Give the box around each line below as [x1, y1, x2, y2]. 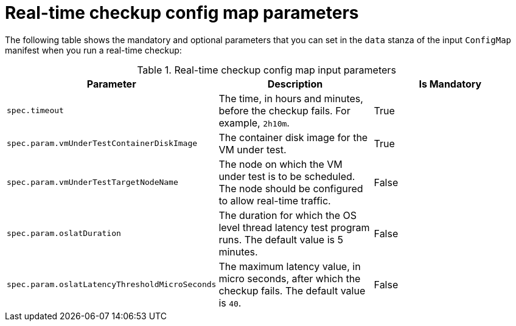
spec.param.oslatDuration [7, 229, 121, 238]
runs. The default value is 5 [218, 233, 343, 246]
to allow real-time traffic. [218, 194, 331, 207]
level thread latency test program [218, 221, 370, 234]
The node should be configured [218, 182, 363, 195]
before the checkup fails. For [218, 104, 350, 117]
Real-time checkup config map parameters [5, 2, 359, 23]
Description [267, 77, 323, 90]
